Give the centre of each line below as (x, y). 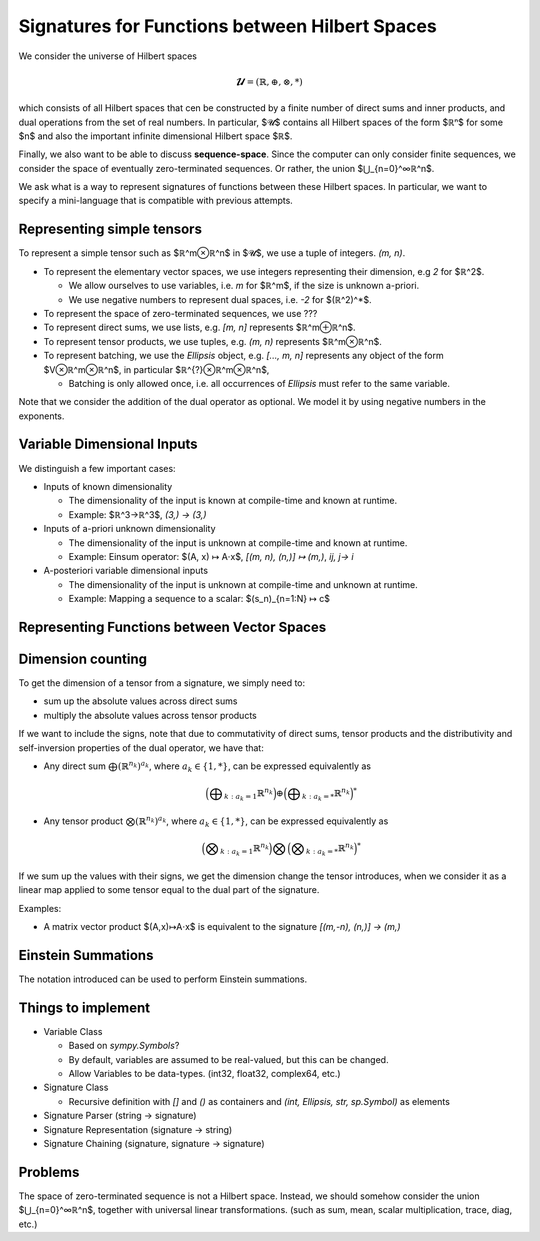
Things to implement (84, 1007)
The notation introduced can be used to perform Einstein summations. (163, 979)
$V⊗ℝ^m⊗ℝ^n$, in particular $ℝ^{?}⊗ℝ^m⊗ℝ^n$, (156, 369)
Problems (49, 1171)
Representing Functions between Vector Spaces (172, 626)
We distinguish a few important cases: (97, 468)
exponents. (41, 416)
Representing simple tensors (110, 229)
